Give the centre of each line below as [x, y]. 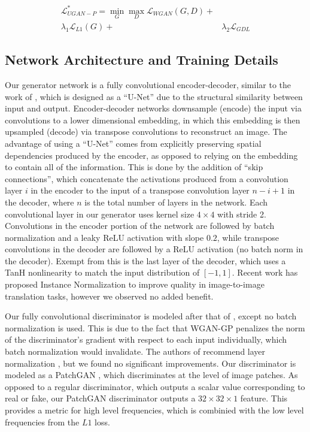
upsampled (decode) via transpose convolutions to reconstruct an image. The [146, 132]
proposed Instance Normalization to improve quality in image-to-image [135, 284]
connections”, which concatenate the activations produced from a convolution [147, 178]
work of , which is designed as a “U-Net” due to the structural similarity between [154, 96]
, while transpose [248, 237]
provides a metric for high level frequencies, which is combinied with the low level [154, 410]
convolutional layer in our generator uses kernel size [100, 214]
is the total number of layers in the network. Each [176, 202]
